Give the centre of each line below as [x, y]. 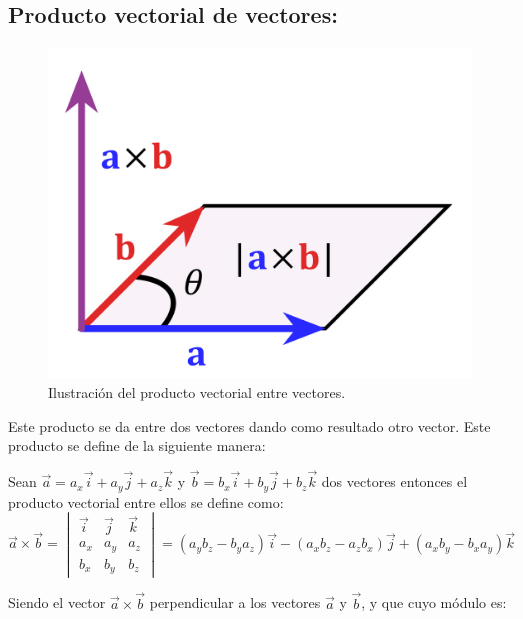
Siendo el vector [57, 602]
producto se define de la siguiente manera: [137, 445]
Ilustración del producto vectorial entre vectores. [197, 392]
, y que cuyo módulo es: [434, 602]
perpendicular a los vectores [235, 602]
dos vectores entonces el [394, 481]
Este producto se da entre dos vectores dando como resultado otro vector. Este [249, 425]
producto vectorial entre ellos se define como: [146, 501]
